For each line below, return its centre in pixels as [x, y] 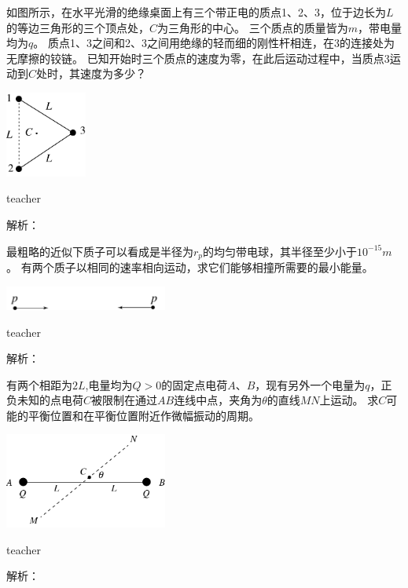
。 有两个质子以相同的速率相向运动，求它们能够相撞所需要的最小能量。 [190, 267]
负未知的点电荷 [45, 400]
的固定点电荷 [195, 384]
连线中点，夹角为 [218, 400]
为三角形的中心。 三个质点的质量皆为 [253, 27]
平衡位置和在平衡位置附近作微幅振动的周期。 [143, 415]
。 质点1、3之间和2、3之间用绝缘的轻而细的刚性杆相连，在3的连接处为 [214, 43]
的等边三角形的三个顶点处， [78, 27]
